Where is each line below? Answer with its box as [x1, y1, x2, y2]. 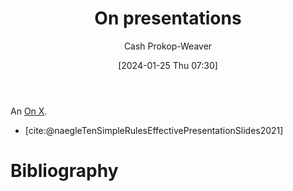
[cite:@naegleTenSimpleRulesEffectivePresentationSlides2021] [24, 124, 284, 136]
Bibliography [10, 160, 119, 182]
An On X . [10, 105, 48, 117]
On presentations [94, 7, 242, 30]
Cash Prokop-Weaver [123, 40, 213, 52]
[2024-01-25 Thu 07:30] [118, 59, 218, 71]
